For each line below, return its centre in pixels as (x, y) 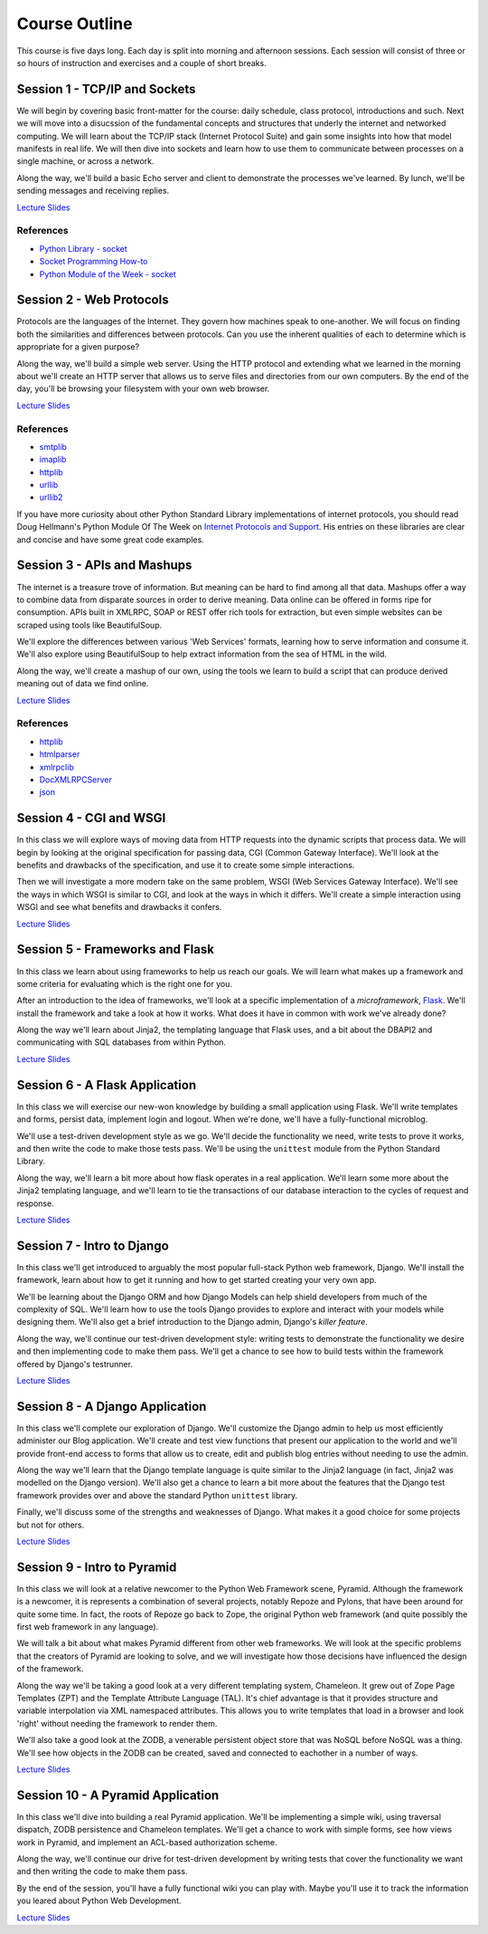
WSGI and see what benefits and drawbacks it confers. (119, 907)
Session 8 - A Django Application (112, 1407)
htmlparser (60, 754)
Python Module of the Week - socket (108, 274)
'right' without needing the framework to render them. (117, 1723)
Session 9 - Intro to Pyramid (97, 1567)
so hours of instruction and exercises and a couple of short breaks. (141, 62)
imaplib (53, 460)
